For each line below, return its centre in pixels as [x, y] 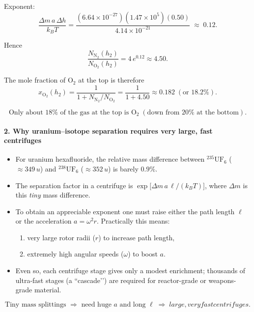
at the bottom [218, 112]
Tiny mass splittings [36, 304]
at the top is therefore [111, 80]
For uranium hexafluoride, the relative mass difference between [110, 159]
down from [163, 112]
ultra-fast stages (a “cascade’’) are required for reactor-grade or [111, 280]
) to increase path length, [137, 237]
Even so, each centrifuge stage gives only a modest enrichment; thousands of [130, 270]
